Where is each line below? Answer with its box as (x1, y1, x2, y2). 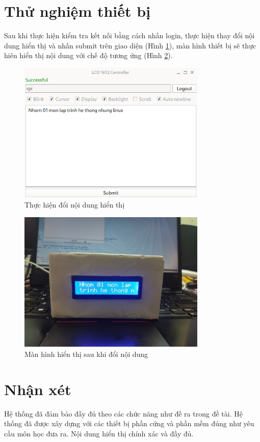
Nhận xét (4, 378, 71, 399)
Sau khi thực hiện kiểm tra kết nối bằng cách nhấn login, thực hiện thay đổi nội (4, 30, 255, 41)
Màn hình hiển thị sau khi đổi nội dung (24, 349, 148, 359)
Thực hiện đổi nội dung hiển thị (24, 199, 125, 210)
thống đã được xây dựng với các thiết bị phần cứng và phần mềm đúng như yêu (4, 418, 254, 429)
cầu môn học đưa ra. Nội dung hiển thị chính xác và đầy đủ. (4, 428, 194, 438)
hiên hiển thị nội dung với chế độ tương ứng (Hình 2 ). (4, 50, 173, 61)
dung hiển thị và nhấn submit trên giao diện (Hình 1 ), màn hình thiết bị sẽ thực (4, 40, 256, 50)
